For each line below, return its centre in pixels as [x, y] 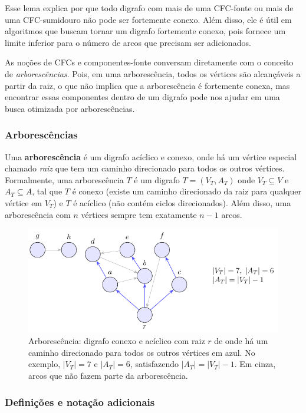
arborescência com [38, 214]
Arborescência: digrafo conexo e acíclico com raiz [117, 341]
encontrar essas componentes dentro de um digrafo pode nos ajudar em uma [142, 97]
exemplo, [45, 364]
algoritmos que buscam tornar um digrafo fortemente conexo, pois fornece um [145, 31]
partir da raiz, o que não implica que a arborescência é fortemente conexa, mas [147, 85]
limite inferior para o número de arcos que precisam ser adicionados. [128, 42]
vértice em [24, 202]
